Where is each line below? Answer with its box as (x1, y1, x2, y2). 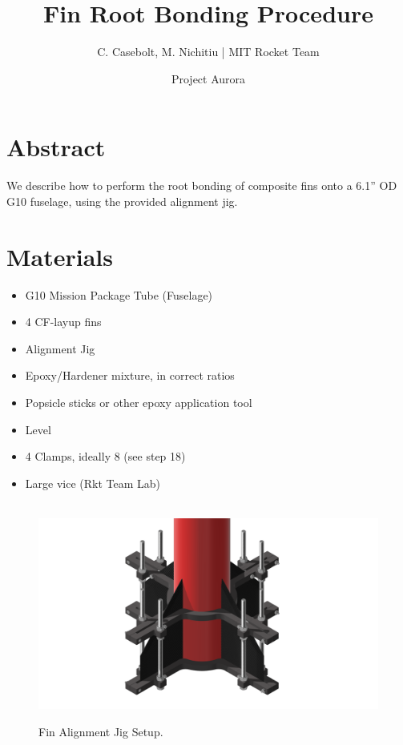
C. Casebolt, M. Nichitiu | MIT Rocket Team (97, 43, 320, 60)
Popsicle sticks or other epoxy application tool (25, 393, 252, 410)
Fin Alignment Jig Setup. (38, 723, 163, 739)
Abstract (6, 131, 106, 163)
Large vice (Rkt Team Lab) (25, 474, 161, 491)
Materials (6, 240, 114, 272)
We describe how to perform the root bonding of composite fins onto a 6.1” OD (6, 177, 397, 194)
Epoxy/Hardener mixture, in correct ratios (25, 367, 235, 384)
